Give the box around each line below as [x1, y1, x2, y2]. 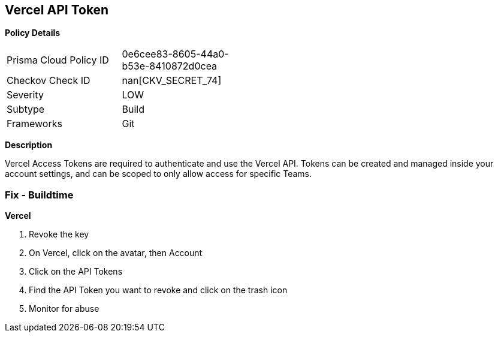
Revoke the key [29, 229, 89, 240]
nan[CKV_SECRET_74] [122, 74, 222, 87]
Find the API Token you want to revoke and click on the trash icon [29, 285, 288, 296]
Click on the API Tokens [29, 266, 123, 277]
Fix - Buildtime [5, 188, 74, 201]
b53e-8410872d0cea [122, 60, 218, 73]
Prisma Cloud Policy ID [7, 54, 109, 67]
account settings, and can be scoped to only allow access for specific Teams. [5, 168, 312, 179]
